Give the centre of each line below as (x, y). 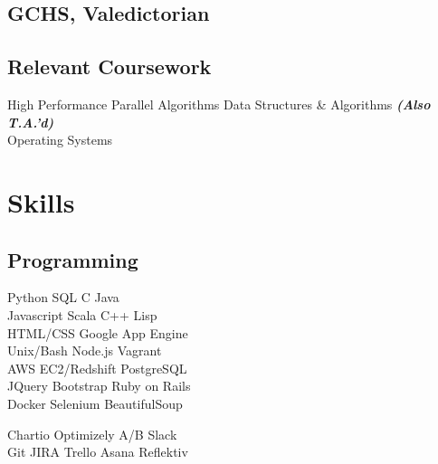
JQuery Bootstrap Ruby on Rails (99, 386)
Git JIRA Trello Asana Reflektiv (98, 452)
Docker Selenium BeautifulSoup (95, 403)
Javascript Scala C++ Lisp (82, 314)
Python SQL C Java (63, 297)
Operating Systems (60, 140)
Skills (41, 201)
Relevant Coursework (109, 66)
